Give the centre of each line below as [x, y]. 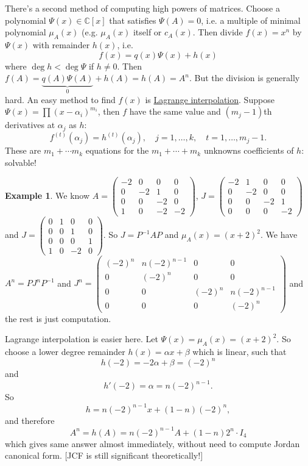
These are [23, 150]
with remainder [61, 44]
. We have [279, 235]
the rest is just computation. [58, 318]
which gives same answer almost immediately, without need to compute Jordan [152, 443]
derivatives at [30, 125]
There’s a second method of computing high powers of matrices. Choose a [142, 8]
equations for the [117, 150]
